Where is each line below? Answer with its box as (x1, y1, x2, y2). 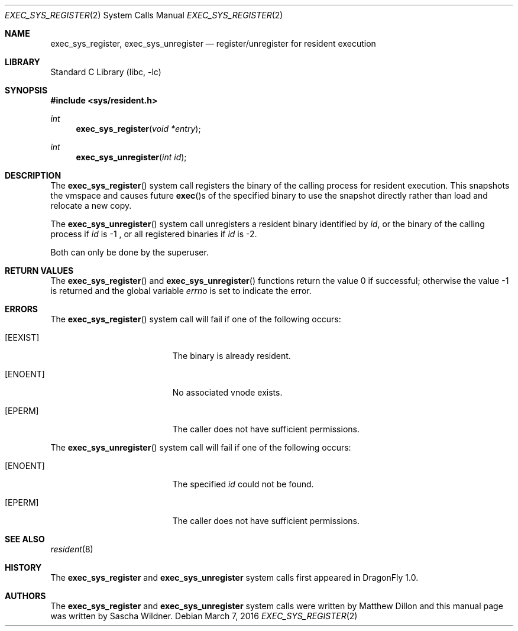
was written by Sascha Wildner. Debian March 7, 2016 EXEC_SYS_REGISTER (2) (50, 611, 358, 621)
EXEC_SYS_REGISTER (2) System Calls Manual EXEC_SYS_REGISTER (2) (5, 10, 283, 20)
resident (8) (50, 544, 93, 554)
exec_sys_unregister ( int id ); (76, 152, 187, 162)
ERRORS (5, 304, 38, 314)
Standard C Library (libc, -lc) (50, 67, 161, 77)
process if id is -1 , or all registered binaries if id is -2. (50, 229, 257, 239)
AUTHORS (5, 591, 46, 601)
